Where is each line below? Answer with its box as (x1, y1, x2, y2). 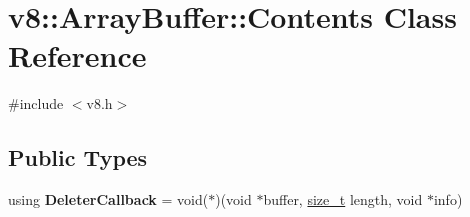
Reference (8, 35, 147, 76)
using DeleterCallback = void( (8, 189, 209, 210)
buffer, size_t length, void (263, 189, 423, 210)
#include (8, 93, 64, 114)
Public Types (8, 142, 148, 173)
